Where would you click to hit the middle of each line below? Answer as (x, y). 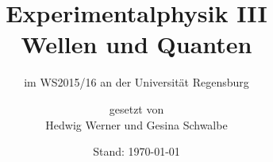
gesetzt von (136, 108)
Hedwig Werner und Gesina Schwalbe (136, 124)
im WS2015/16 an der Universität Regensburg (136, 82)
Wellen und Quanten (136, 44)
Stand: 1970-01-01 (136, 151)
